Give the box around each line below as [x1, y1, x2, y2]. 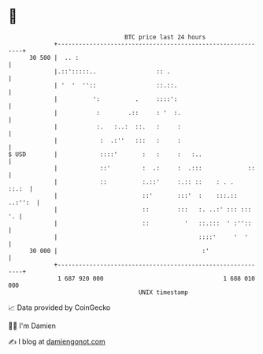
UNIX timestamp [138, 288, 189, 296]
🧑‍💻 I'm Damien [8, 321, 57, 330]
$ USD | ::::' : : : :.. [8, 150, 202, 158]
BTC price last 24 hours [124, 33, 206, 41]
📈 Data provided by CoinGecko [8, 303, 111, 312]
